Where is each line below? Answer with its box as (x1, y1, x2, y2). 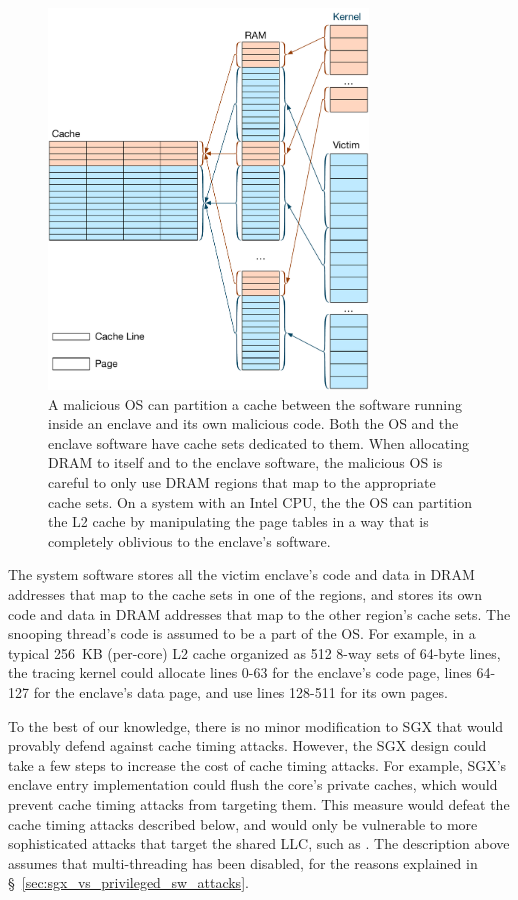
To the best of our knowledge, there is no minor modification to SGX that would (8, 715, 504, 736)
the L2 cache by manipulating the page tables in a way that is (48, 511, 429, 532)
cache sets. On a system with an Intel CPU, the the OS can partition (48, 491, 473, 512)
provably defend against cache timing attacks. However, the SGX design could (8, 735, 487, 756)
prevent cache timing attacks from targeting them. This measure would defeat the (8, 793, 510, 814)
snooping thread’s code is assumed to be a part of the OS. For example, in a (8, 623, 476, 644)
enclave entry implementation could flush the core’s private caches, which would (8, 774, 498, 795)
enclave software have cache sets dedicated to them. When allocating (48, 432, 469, 453)
